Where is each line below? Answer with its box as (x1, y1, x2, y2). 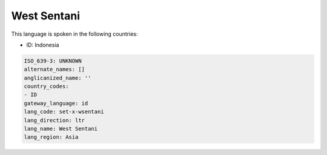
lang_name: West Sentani (24, 125, 98, 133)
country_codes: (24, 83, 69, 90)
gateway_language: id (24, 100, 88, 107)
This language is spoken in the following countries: (11, 30, 138, 38)
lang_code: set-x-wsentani (24, 108, 104, 115)
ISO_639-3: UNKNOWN (24, 58, 82, 64)
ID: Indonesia (26, 41, 59, 48)
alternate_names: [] (24, 66, 85, 73)
